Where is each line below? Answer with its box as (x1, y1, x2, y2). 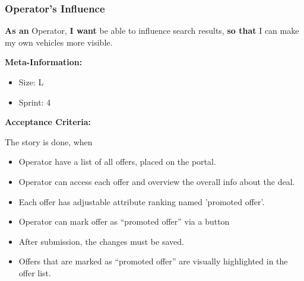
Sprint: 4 (18, 95, 51, 108)
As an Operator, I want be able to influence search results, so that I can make (5, 24, 299, 37)
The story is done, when (5, 135, 93, 148)
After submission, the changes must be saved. (18, 235, 184, 247)
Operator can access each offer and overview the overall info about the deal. (18, 175, 295, 187)
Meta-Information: (5, 56, 83, 68)
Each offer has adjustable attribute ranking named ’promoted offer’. (18, 195, 265, 207)
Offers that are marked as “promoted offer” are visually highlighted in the (18, 255, 288, 267)
